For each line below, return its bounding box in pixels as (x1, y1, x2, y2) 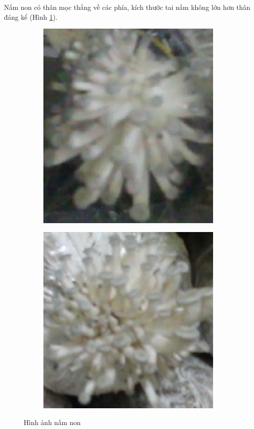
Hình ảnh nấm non (24, 417, 81, 427)
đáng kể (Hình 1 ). (4, 11, 58, 22)
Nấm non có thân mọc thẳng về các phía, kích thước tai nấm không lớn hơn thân (4, 2, 251, 12)
